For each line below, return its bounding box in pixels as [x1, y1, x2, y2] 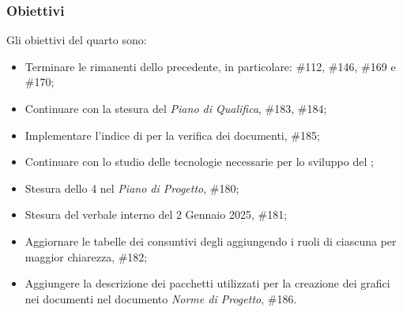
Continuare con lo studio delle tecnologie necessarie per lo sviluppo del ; [24, 153, 374, 170]
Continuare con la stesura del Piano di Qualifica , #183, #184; [24, 100, 327, 116]
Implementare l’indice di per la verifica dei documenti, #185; [24, 126, 320, 143]
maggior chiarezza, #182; [24, 248, 148, 265]
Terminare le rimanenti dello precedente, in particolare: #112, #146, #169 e [24, 58, 396, 74]
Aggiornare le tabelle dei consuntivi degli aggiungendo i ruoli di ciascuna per [24, 232, 397, 249]
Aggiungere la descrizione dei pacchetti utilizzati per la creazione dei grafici [24, 275, 390, 291]
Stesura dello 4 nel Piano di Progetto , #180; [24, 179, 239, 196]
